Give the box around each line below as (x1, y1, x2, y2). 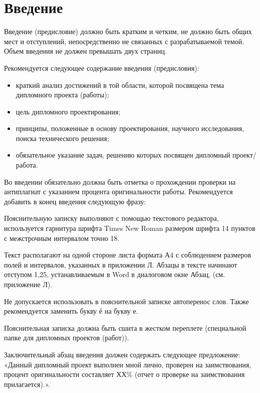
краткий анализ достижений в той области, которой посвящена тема (16, 79, 224, 90)
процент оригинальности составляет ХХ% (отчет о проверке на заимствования (4, 369, 245, 379)
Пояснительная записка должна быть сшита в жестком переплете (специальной (4, 322, 246, 333)
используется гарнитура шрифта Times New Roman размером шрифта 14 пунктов (4, 223, 255, 233)
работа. (16, 160, 38, 170)
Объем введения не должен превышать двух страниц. (4, 46, 167, 56)
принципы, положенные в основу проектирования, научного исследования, (16, 123, 244, 134)
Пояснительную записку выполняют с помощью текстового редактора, (4, 213, 219, 223)
